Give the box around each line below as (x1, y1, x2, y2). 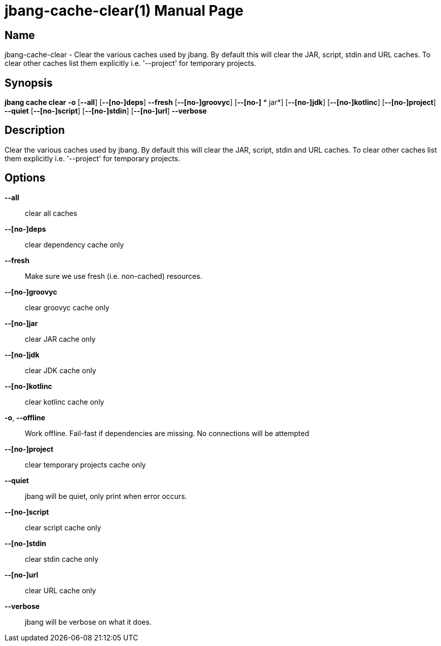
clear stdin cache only (25, 554, 99, 563)
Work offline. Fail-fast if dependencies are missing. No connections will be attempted (25, 428, 309, 438)
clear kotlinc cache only (25, 397, 104, 406)
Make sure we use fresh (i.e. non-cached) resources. (25, 271, 202, 280)
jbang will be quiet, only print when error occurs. (25, 491, 187, 500)
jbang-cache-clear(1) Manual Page (5, 2, 244, 19)
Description (5, 124, 65, 137)
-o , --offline (5, 413, 46, 422)
